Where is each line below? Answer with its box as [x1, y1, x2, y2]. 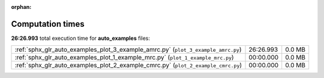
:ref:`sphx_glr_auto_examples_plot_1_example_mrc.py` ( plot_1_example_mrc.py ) [14, 54, 234, 62]
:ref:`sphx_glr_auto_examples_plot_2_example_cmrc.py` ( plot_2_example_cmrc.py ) [14, 61, 242, 70]
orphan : [11, 4, 32, 10]
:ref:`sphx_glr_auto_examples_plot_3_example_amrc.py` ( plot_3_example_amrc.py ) [14, 45, 242, 54]
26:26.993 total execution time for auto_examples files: [11, 35, 150, 42]
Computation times [11, 18, 85, 29]
